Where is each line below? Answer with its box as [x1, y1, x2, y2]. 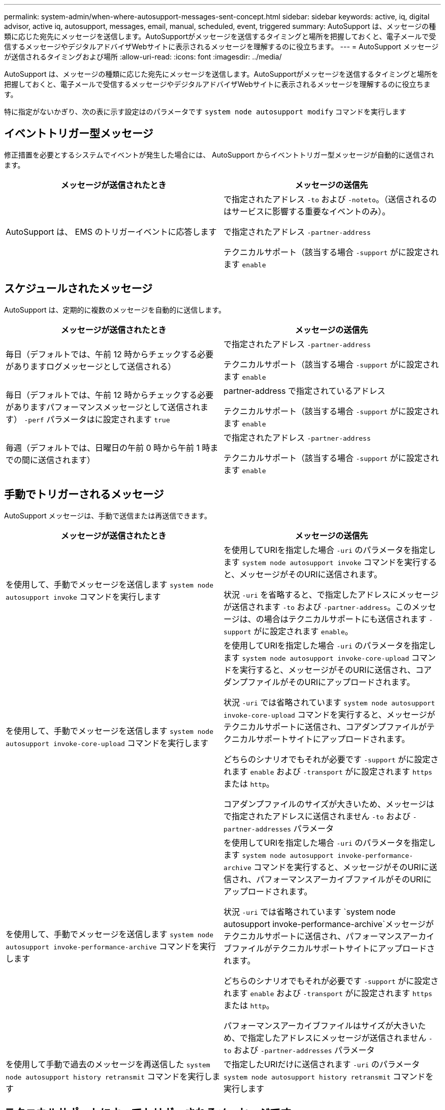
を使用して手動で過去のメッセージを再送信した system [6, 1059, 210, 1069]
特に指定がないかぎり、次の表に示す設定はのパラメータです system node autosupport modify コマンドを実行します [4, 107, 406, 116]
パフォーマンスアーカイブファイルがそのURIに [256, 874, 432, 884]
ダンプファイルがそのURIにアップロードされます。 [224, 676, 415, 687]
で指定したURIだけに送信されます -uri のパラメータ [224, 1059, 420, 1069]
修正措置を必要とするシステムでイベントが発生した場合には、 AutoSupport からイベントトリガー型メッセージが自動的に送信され [4, 150, 434, 159]
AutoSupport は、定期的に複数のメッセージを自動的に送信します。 [4, 305, 226, 314]
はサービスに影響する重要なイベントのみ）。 [224, 206, 391, 217]
